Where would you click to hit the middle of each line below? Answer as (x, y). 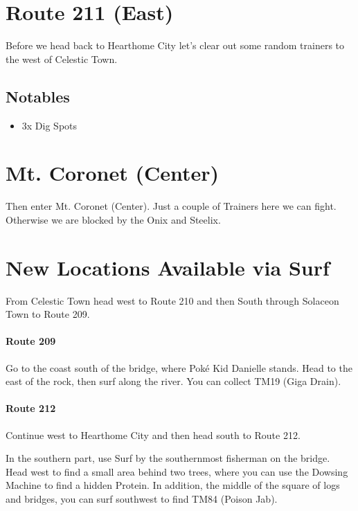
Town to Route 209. (48, 314)
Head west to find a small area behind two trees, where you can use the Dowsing (177, 471)
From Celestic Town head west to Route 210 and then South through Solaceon (172, 300)
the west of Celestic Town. (62, 59)
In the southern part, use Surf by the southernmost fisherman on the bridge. (168, 458)
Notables (38, 96)
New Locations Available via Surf (168, 267)
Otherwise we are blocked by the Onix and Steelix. (113, 219)
